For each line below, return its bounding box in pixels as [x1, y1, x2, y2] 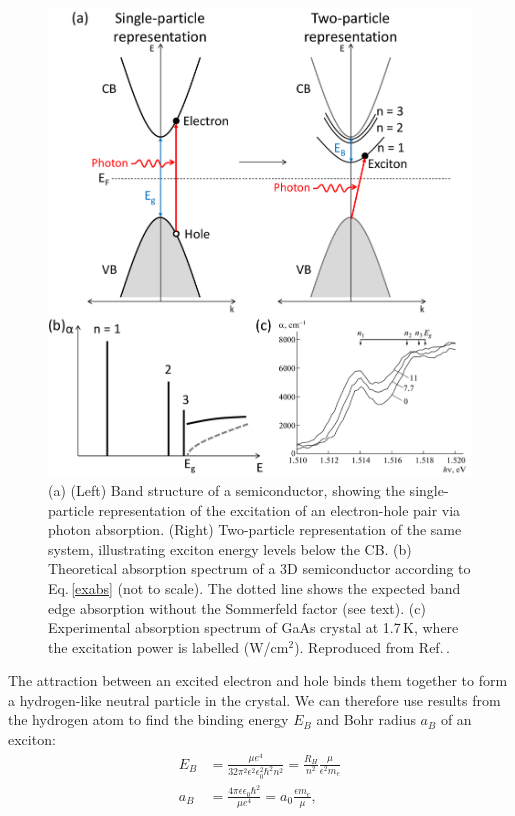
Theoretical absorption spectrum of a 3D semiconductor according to [48, 558, 471, 579]
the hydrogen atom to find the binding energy [8, 709, 289, 730]
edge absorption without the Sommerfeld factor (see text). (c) [48, 597, 426, 618]
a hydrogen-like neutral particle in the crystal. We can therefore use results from [8, 689, 501, 710]
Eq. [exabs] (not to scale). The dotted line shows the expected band [48, 577, 461, 598]
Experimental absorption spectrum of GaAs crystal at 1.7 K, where [48, 617, 459, 638]
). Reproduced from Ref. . [294, 636, 450, 657]
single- [409, 479, 449, 500]
